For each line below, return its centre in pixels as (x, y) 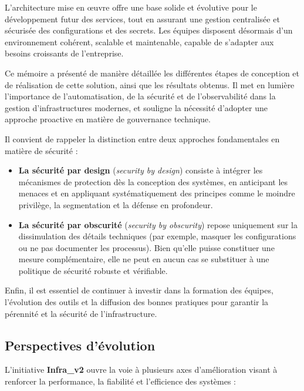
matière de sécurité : (41, 150)
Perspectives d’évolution (80, 345)
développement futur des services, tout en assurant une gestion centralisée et (142, 19)
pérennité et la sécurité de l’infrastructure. (81, 313)
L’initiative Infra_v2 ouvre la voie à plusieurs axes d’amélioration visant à (141, 370)
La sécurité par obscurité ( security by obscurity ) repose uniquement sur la (158, 224)
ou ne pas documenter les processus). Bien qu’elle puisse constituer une (146, 247)
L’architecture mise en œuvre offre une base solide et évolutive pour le (131, 7)
